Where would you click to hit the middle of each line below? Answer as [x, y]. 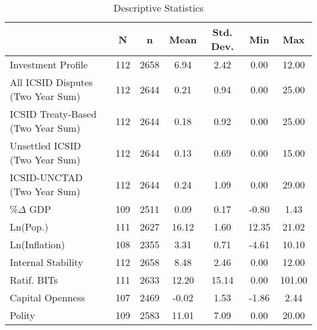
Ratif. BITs [34, 280]
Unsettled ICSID [45, 145]
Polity [23, 315]
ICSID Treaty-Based [53, 114]
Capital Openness [48, 297]
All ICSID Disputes [52, 82]
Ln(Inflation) [37, 244]
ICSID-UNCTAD [46, 177]
